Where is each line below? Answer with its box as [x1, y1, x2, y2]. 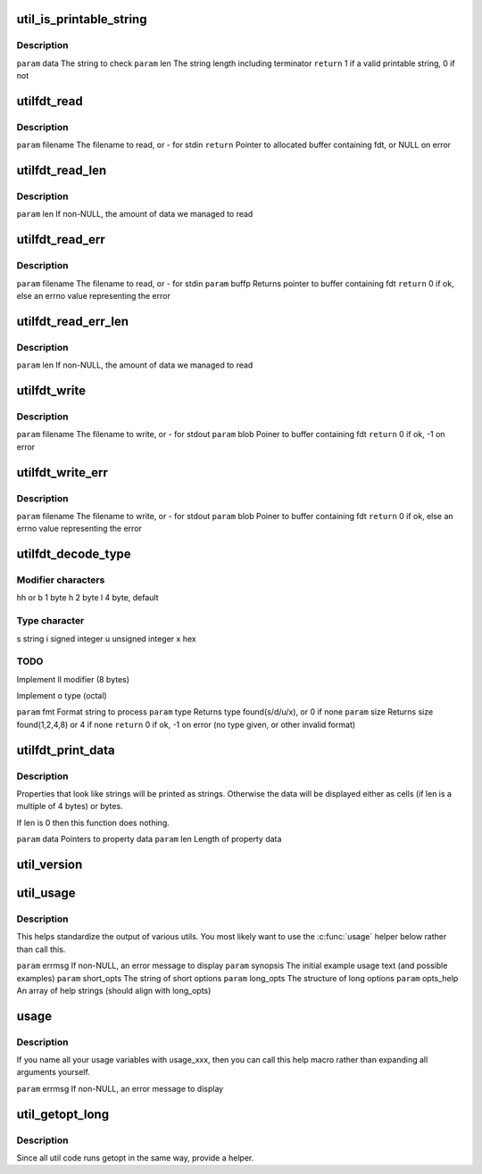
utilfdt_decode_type [16, 547, 131, 562]
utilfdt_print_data [16, 742, 115, 757]
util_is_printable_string [16, 12, 147, 27]
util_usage [16, 886, 76, 901]
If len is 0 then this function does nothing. [16, 817, 170, 828]
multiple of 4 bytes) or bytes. [16, 801, 124, 812]
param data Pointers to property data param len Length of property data [16, 834, 282, 845]
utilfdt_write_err [16, 465, 109, 480]
